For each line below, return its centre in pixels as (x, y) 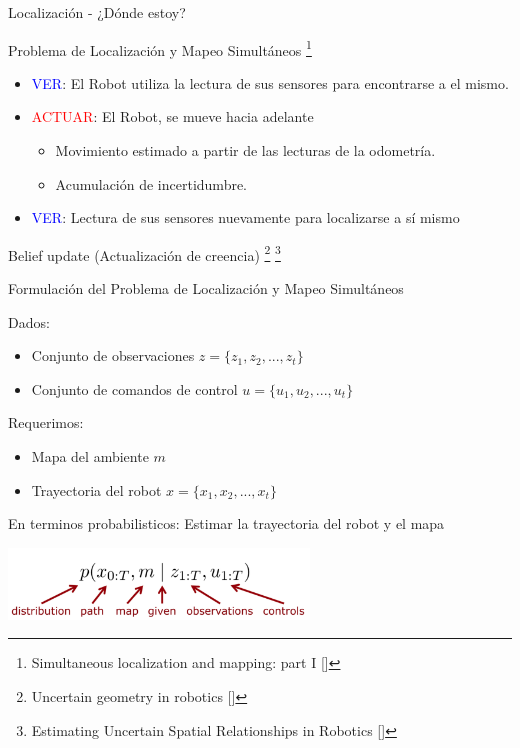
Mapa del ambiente (90, 456)
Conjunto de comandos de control (134, 388)
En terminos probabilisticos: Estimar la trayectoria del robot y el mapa (226, 523)
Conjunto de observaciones (113, 355)
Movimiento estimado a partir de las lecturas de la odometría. (245, 150)
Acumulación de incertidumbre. (151, 183)
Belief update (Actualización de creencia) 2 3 (144, 253)
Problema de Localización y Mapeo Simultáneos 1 (160, 48)
